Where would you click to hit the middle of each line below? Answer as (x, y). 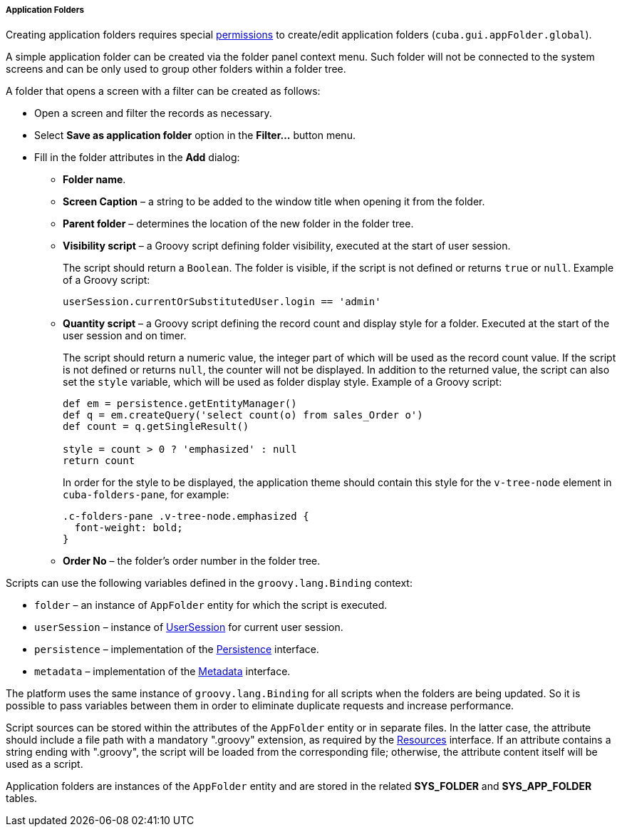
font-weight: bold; (129, 528)
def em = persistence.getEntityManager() (180, 404)
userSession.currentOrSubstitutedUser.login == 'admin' (222, 302)
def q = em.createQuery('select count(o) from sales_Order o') (243, 415)
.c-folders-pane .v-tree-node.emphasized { (186, 517)
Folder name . (94, 180)
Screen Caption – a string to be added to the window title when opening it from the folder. (274, 202)
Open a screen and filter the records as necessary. (153, 113)
